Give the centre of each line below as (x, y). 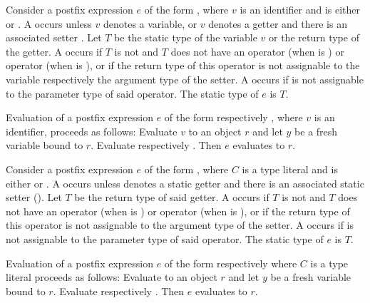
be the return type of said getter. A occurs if (172, 197)
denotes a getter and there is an (278, 23)
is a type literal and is (290, 169)
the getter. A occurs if (54, 51)
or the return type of (314, 37)
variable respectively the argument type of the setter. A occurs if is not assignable (185, 79)
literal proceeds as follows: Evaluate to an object (112, 277)
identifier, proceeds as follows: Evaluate (92, 131)
